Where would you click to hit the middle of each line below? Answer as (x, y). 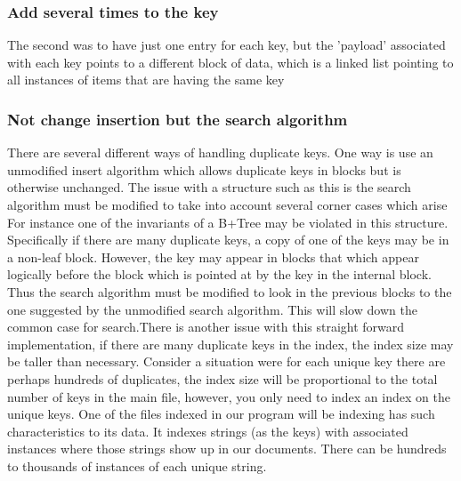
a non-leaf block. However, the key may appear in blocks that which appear (213, 257)
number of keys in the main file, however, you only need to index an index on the (229, 396)
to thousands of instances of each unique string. (137, 465)
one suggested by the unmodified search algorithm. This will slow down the (212, 309)
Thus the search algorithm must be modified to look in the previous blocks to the (230, 291)
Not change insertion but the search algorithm (178, 119)
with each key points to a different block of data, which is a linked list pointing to (230, 62)
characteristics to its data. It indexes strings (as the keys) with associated (208, 431)
